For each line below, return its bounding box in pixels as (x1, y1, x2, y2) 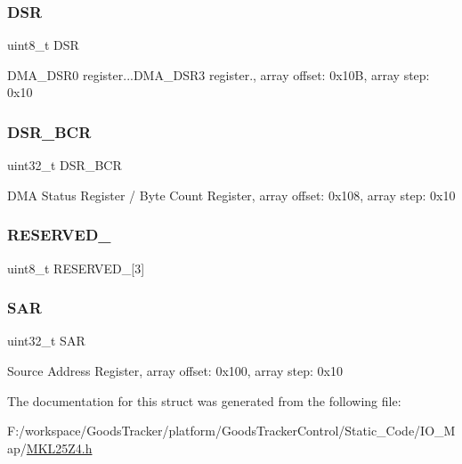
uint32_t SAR (7, 331, 85, 350)
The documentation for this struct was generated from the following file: (7, 391, 401, 410)
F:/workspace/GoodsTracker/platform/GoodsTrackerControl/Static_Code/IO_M (7, 421, 456, 440)
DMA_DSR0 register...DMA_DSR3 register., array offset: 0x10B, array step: (7, 65, 430, 84)
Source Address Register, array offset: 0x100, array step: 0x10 (7, 362, 343, 380)
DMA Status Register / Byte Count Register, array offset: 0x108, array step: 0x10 (7, 185, 456, 204)
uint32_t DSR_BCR (7, 156, 122, 175)
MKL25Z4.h (26, 438, 93, 457)
